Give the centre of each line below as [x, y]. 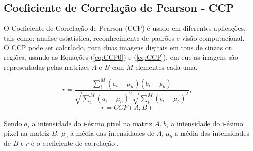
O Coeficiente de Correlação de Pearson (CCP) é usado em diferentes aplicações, [125, 28]
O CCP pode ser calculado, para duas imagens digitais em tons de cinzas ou [118, 47]
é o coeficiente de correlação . [75, 143]
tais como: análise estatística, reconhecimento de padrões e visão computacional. [124, 38]
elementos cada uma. [166, 66]
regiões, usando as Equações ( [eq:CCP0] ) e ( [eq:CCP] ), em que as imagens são [121, 57]
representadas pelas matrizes [47, 66]
